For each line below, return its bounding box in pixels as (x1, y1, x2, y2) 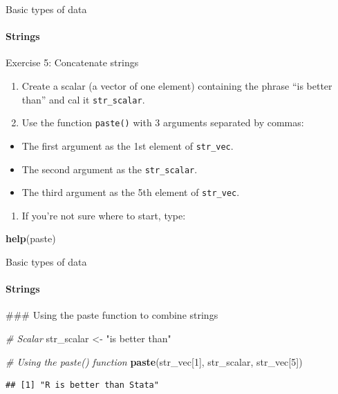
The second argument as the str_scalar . (21, 161, 198, 176)
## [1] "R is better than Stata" (6, 380, 159, 391)
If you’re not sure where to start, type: (21, 208, 186, 222)
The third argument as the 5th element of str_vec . (21, 185, 240, 199)
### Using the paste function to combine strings (6, 308, 218, 322)
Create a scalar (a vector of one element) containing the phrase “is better (21, 78, 332, 92)
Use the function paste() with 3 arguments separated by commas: (21, 115, 304, 130)
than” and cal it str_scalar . (21, 92, 145, 106)
